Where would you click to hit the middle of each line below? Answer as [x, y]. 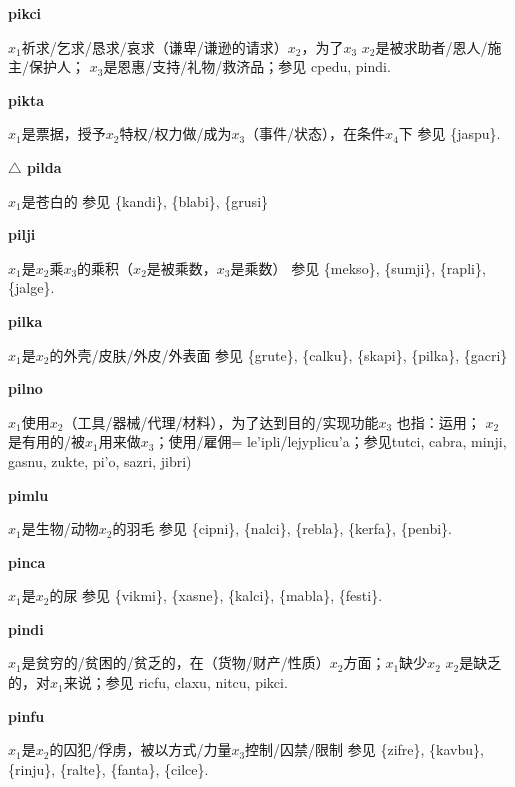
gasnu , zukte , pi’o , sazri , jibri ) [100, 460]
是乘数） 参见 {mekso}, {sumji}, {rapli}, [358, 267]
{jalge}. [31, 287]
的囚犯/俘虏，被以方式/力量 [140, 749]
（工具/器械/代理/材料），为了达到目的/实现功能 [221, 421]
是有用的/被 [46, 441]
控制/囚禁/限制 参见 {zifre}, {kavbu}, [364, 749]
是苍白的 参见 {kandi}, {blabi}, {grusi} [145, 200]
